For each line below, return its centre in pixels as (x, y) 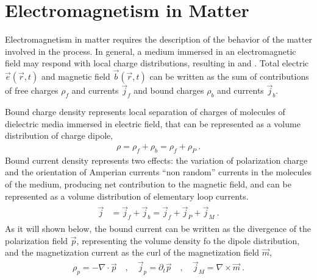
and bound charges (169, 90)
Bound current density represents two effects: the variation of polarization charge (156, 160)
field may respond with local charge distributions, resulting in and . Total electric (157, 63)
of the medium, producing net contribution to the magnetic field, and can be (148, 184)
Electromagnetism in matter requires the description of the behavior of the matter (158, 39)
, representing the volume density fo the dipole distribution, (188, 240)
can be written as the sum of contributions (229, 76)
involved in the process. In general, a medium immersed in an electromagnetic (151, 51)
